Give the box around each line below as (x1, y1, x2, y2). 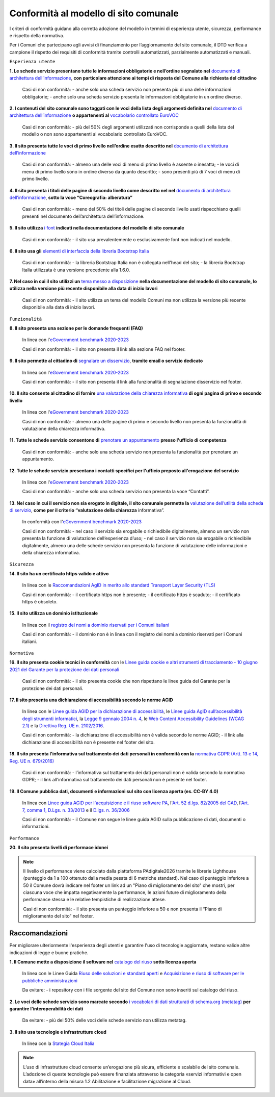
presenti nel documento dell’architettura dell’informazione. (22, 213, 145, 219)
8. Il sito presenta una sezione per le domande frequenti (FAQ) (9, 325, 144, 331)
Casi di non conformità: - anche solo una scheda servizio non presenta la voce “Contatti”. (22, 489, 210, 495)
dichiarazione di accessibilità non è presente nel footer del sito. (22, 739, 155, 745)
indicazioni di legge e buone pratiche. (9, 949, 89, 956)
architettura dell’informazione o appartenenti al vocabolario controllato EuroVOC (9, 112, 179, 118)
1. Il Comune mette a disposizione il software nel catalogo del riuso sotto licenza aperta (9, 959, 197, 965)
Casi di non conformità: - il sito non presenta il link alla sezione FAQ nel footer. (22, 346, 186, 352)
